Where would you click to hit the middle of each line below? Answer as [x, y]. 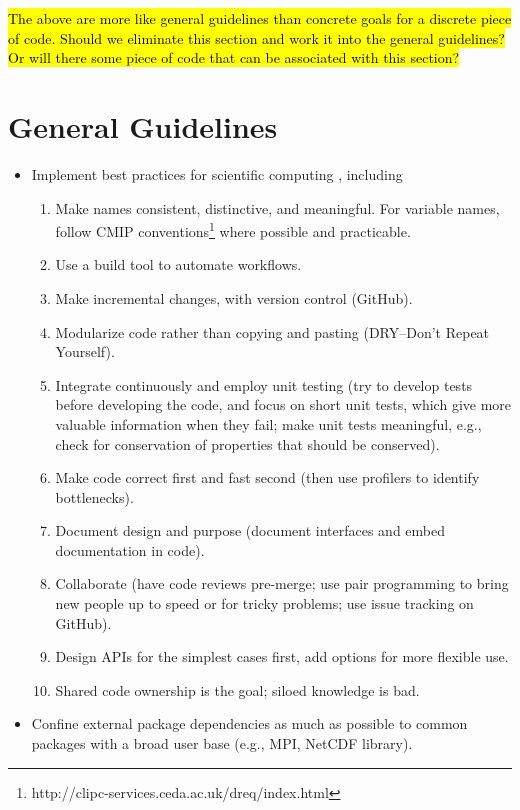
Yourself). [85, 351]
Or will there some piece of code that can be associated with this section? [234, 57]
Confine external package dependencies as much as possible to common [249, 723]
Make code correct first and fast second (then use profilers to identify [267, 477]
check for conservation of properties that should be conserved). [247, 443]
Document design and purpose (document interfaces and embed [250, 530]
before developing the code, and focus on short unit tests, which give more [283, 404]
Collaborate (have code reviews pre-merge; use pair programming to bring [282, 583]
